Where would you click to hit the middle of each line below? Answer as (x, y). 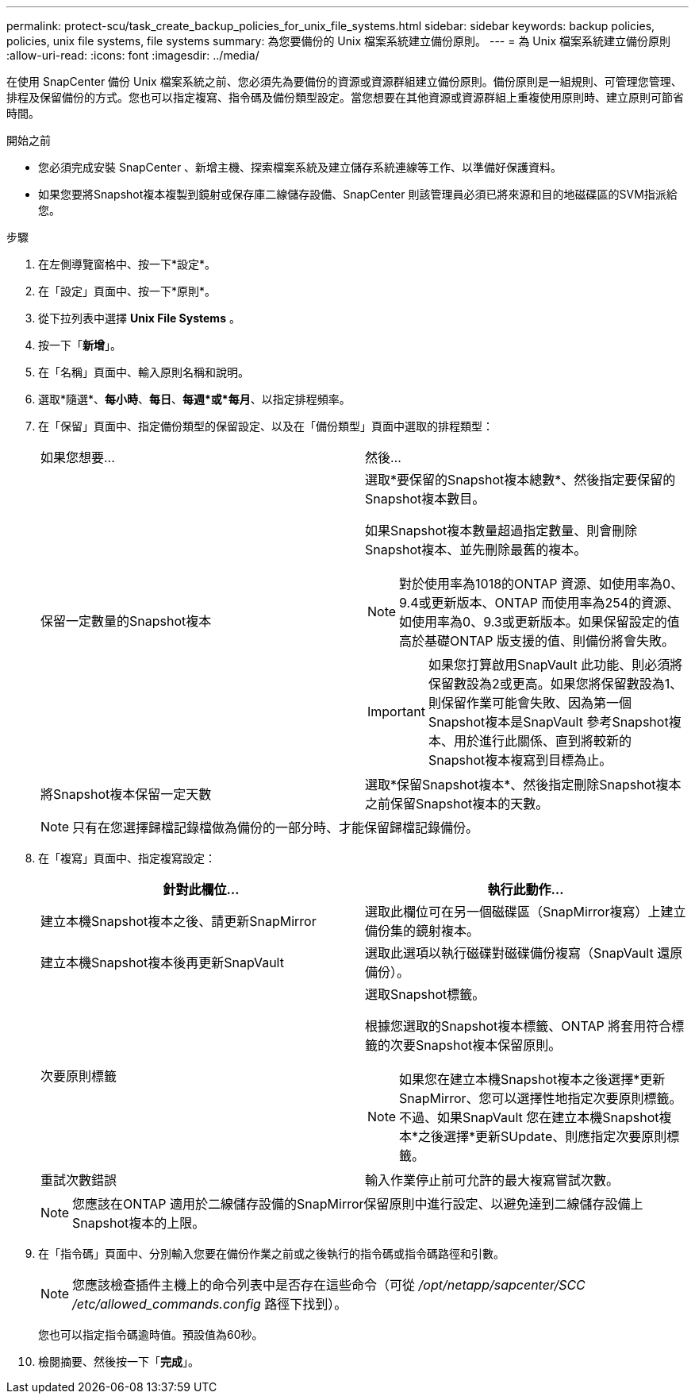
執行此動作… (526, 889)
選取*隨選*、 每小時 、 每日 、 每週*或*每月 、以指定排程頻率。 (194, 399)
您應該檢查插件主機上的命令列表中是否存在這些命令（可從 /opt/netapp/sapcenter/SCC (329, 1285)
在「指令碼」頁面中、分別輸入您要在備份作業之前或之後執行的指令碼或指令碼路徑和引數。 (271, 1253)
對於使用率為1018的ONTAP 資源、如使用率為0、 (541, 584)
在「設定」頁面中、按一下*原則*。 (127, 291)
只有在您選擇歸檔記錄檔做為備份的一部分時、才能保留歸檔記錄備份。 (276, 827)
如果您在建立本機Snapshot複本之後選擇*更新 (532, 1079)
